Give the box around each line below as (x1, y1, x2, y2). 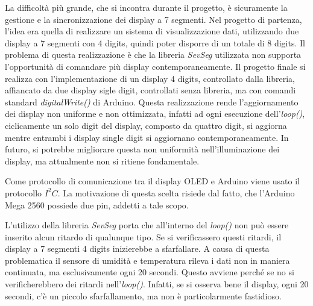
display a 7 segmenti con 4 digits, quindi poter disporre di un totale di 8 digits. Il (5, 36, 305, 49)
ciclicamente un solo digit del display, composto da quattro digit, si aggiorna (5, 119, 287, 131)
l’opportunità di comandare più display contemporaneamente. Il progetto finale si (5, 60, 306, 72)
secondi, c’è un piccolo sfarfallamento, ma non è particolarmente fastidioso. (5, 289, 282, 302)
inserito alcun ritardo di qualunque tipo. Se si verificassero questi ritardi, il (5, 230, 282, 243)
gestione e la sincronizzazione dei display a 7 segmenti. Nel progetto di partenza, (5, 13, 302, 25)
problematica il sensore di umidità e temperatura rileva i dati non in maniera (5, 254, 290, 266)
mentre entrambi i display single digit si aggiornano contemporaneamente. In (5, 131, 289, 143)
